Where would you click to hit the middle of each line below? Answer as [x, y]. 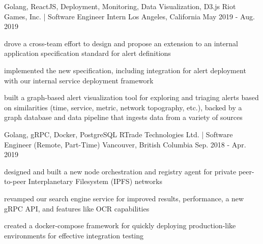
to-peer [15, 181]
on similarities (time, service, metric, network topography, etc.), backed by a [123, 107]
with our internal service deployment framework [79, 80]
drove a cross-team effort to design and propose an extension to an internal [121, 43]
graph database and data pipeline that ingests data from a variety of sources [123, 117]
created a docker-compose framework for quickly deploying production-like [120, 225]
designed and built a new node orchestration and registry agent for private [120, 171]
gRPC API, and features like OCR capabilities [77, 208]
